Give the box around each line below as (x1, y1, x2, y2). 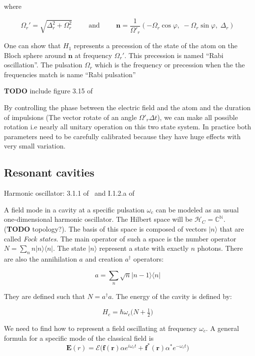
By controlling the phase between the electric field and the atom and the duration (4, 102, 251, 113)
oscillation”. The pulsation (4, 59, 83, 70)
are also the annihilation (4, 254, 77, 264)
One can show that (4, 40, 61, 51)
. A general (206, 323, 239, 333)
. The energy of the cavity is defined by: (112, 291, 232, 301)
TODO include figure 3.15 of (4, 86, 93, 96)
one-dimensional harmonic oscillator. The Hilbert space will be (4, 214, 193, 224)
